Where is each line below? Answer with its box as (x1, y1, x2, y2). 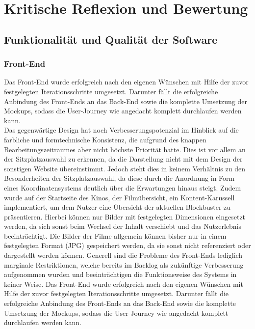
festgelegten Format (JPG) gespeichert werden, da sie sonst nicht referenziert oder (4, 240, 251, 250)
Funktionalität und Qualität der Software (4, 31, 218, 47)
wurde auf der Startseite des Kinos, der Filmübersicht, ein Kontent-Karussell (4, 192, 235, 202)
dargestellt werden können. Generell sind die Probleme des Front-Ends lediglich (4, 250, 243, 260)
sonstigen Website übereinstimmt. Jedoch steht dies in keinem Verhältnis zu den (4, 163, 245, 173)
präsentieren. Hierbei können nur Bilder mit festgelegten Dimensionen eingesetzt (4, 211, 246, 221)
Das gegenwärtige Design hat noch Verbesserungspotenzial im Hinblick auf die (4, 125, 239, 135)
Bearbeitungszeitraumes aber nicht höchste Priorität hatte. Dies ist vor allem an (4, 144, 246, 154)
